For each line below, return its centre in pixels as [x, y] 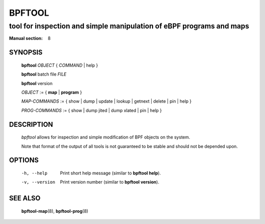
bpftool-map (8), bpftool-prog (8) [55, 211]
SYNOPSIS [26, 52]
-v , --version [38, 182]
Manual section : [26, 38]
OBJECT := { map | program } [52, 92]
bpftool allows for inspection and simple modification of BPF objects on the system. [106, 137]
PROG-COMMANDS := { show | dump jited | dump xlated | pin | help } [92, 110]
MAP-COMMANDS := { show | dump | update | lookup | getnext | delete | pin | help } [106, 101]
